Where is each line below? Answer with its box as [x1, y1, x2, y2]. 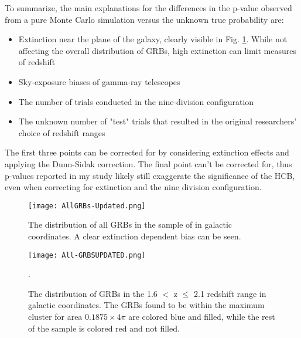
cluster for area [28, 310, 83, 322]
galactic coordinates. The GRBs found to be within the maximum [28, 299, 265, 311]
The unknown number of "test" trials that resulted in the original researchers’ [18, 115, 297, 127]
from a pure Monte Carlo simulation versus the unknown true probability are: [5, 13, 284, 25]
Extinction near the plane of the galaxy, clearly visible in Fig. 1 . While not [18, 33, 288, 45]
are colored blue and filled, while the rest [128, 310, 275, 322]
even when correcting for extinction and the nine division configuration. [5, 181, 262, 193]
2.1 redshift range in [194, 287, 266, 299]
